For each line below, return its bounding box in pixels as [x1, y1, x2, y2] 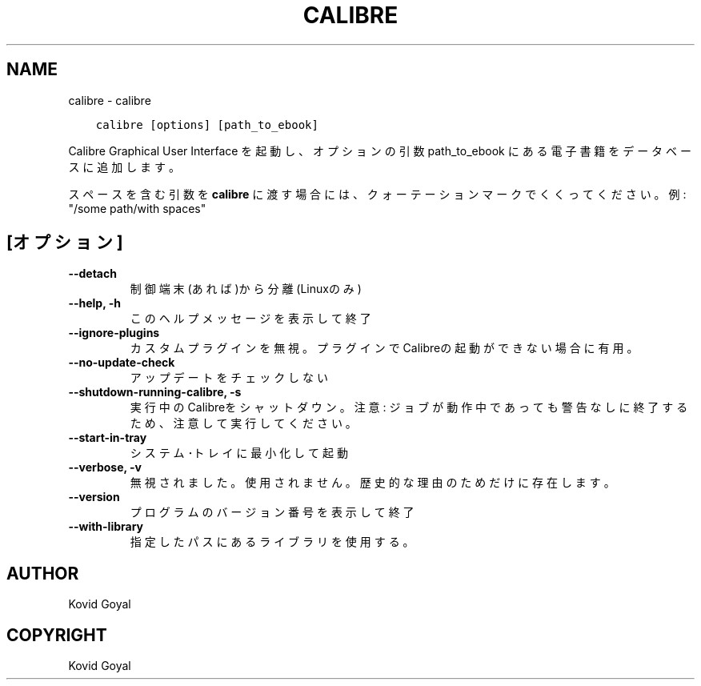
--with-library [68, 520, 144, 534]
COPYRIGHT [6, 624, 107, 645]
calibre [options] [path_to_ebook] [95, 118, 318, 131]
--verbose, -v [68, 460, 142, 475]
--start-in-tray [68, 431, 147, 445]
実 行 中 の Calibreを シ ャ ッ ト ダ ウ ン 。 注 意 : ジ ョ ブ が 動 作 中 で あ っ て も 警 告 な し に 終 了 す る [130, 400, 688, 415]
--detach [68, 267, 117, 281]
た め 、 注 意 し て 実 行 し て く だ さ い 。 [130, 416, 357, 431]
